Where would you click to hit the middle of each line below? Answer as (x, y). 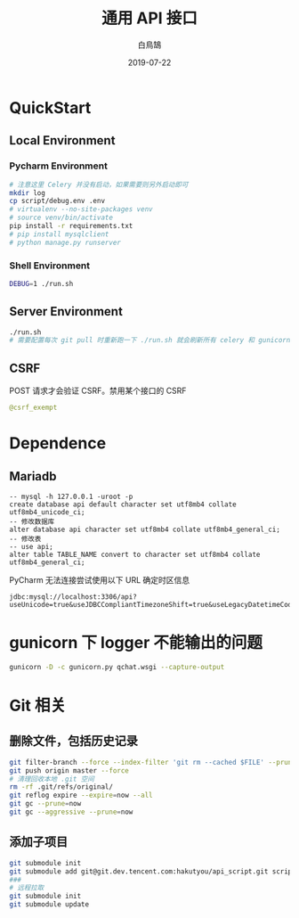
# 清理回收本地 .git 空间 (52, 779)
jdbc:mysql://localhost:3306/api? (73, 597)
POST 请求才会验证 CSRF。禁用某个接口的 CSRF (98, 391)
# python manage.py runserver (65, 242)
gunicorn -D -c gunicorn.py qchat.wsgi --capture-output (117, 667)
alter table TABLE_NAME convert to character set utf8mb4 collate (135, 555)
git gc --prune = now (45, 804)
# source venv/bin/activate (61, 218)
